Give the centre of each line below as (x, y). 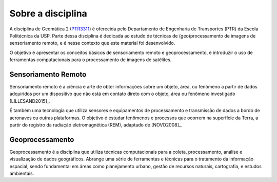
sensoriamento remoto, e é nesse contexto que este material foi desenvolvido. (92, 43)
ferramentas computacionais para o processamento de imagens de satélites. (91, 60)
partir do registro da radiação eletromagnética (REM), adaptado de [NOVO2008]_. (96, 125)
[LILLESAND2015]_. (30, 101)
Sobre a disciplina (48, 13)
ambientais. (22, 174)
